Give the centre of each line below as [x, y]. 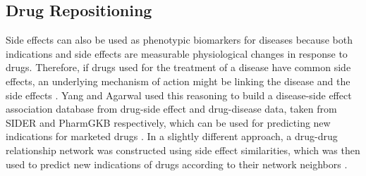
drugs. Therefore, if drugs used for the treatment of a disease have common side [178, 67]
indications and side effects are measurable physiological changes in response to [177, 53]
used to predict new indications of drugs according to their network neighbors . [177, 164]
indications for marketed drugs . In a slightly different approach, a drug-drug [172, 136]
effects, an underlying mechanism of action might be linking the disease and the [178, 81]
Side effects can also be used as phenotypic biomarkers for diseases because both [179, 40]
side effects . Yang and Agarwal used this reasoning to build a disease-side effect [179, 95]
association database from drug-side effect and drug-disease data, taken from [171, 109]
